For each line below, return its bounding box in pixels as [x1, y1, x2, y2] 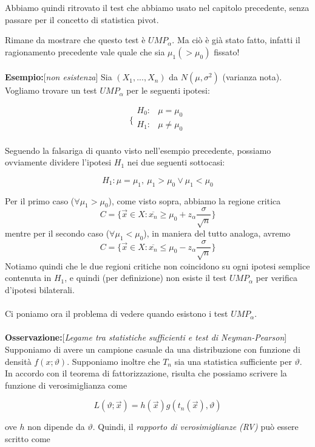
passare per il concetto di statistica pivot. [5, 13, 159, 26]
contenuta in [5, 271, 52, 284]
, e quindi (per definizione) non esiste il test [64, 271, 227, 284]
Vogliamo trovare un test [5, 84, 97, 97]
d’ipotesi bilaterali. [5, 283, 75, 296]
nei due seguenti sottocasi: [127, 156, 225, 168]
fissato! [214, 45, 240, 58]
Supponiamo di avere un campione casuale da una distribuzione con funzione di [5, 343, 300, 356]
